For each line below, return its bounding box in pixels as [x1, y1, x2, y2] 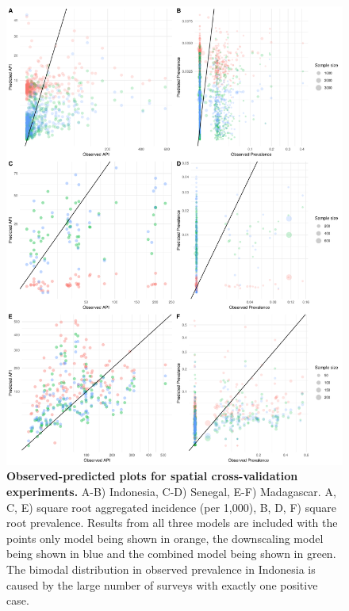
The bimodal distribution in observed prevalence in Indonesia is [6, 561, 316, 578]
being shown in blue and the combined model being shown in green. [6, 545, 336, 562]
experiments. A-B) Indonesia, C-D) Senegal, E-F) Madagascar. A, [6, 483, 336, 500]
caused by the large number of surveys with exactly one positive [6, 576, 318, 593]
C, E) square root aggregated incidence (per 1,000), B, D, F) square [6, 498, 337, 515]
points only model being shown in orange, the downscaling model [6, 529, 324, 546]
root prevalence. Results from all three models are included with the [6, 514, 338, 531]
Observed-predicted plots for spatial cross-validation [6, 468, 298, 484]
